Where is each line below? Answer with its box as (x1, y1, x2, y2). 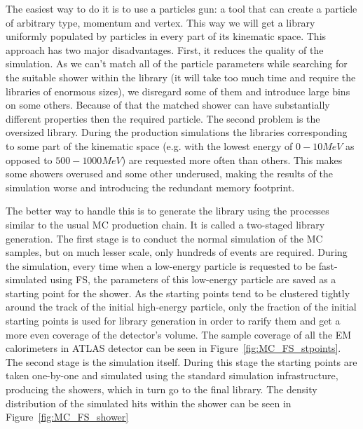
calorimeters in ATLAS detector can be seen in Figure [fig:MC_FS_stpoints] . (6, 341, 341, 355)
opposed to (6, 152, 53, 167)
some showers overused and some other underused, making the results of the (6, 166, 334, 181)
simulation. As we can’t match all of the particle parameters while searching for (6, 56, 348, 71)
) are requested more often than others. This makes (121, 152, 343, 167)
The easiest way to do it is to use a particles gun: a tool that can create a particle (6, 1, 357, 15)
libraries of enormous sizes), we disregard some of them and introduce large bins (6, 83, 350, 98)
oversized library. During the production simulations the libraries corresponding (6, 125, 348, 139)
